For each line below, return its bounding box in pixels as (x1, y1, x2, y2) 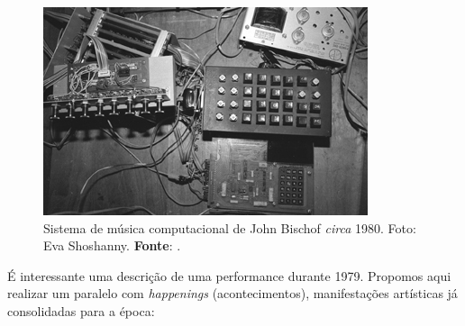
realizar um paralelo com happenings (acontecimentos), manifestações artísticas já (7, 284, 458, 303)
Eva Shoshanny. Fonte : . (43, 236, 181, 255)
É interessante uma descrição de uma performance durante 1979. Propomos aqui (7, 266, 451, 285)
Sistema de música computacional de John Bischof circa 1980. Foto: (43, 218, 416, 237)
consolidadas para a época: (7, 301, 155, 320)
